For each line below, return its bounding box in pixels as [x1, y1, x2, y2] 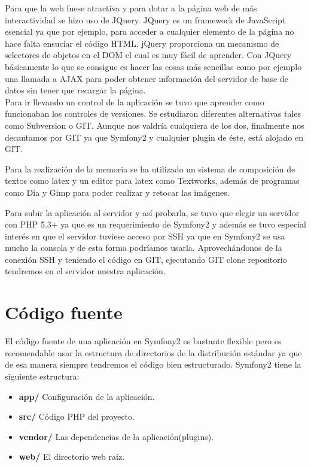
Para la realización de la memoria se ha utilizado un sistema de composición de [5, 162, 295, 175]
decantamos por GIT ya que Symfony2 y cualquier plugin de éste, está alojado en [5, 131, 303, 143]
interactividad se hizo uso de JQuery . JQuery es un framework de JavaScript [5, 13, 286, 26]
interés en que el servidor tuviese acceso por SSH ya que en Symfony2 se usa [5, 229, 285, 242]
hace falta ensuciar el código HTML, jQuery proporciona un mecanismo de [5, 37, 279, 49]
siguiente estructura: [5, 369, 80, 382]
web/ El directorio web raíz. [19, 450, 125, 463]
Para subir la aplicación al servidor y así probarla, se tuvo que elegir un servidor [5, 206, 300, 219]
